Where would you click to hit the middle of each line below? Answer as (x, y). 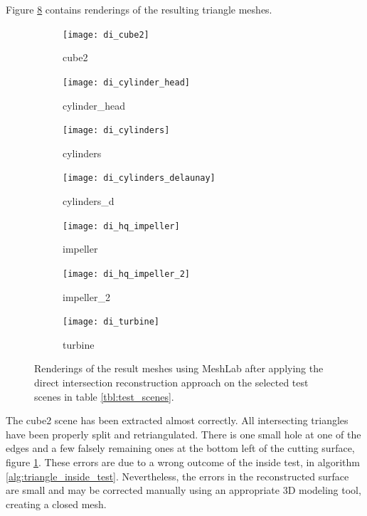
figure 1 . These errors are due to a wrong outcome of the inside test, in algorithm (183, 462)
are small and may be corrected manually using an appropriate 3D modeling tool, (183, 490)
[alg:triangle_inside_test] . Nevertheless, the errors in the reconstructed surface (177, 476)
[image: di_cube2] (106, 35)
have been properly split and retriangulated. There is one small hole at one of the (183, 434)
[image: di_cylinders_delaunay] (139, 178)
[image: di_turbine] (111, 322)
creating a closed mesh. (56, 504)
